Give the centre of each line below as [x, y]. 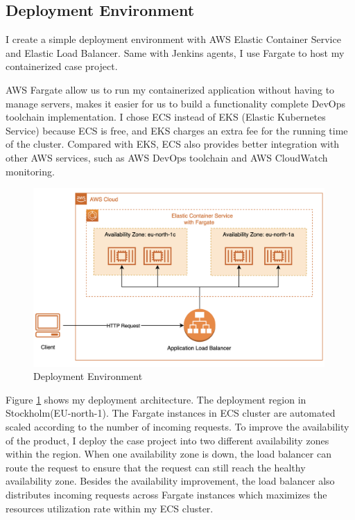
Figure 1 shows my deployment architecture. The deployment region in [156, 399]
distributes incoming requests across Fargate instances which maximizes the [166, 494]
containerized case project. [62, 66]
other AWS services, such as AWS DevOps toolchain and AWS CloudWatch [167, 157]
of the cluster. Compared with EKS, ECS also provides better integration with [173, 144]
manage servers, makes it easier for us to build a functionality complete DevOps [175, 103]
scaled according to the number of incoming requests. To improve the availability [177, 426]
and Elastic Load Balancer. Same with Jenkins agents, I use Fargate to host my [175, 52]
